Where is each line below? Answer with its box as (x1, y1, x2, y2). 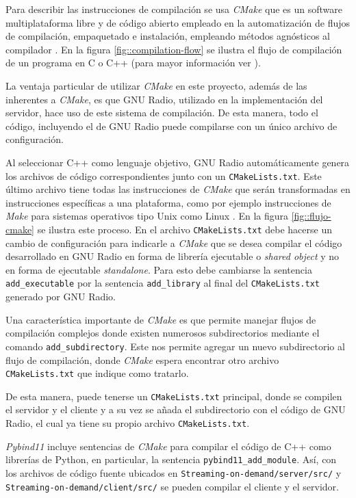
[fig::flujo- (291, 209, 331, 223)
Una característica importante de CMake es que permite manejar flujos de (5, 312, 316, 326)
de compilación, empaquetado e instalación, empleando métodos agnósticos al (5, 29, 330, 43)
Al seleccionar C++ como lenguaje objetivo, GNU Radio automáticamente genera (5, 155, 350, 169)
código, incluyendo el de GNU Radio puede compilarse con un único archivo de (5, 118, 338, 133)
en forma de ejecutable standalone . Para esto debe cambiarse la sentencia (5, 262, 312, 276)
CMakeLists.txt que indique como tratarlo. (5, 366, 189, 380)
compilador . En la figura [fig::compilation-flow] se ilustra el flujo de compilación (5, 42, 342, 56)
